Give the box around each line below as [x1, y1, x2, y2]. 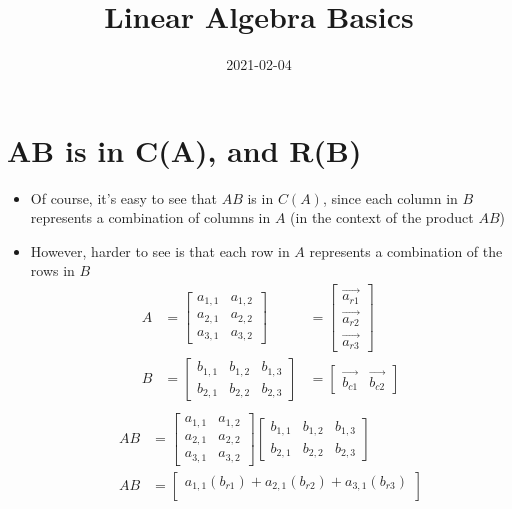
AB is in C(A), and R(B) [7, 129, 362, 170]
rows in [30, 260, 75, 281]
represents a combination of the [309, 240, 503, 261]
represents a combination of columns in [30, 207, 271, 228]
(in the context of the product [290, 207, 474, 228]
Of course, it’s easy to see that [30, 187, 217, 208]
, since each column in [322, 187, 458, 208]
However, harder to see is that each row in [30, 240, 290, 261]
